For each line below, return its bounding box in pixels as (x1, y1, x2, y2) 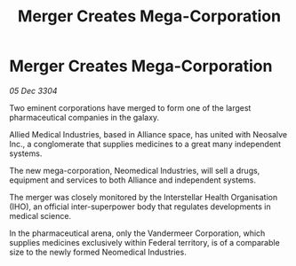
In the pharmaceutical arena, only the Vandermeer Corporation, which (9, 228, 266, 239)
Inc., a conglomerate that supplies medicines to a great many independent (9, 138, 282, 149)
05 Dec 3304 (9, 85, 58, 96)
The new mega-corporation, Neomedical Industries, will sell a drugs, (9, 165, 260, 176)
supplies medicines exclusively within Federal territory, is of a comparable (9, 237, 280, 247)
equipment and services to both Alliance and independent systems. (9, 175, 256, 185)
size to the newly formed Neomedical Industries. (9, 246, 187, 257)
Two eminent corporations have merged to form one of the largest (9, 102, 252, 113)
